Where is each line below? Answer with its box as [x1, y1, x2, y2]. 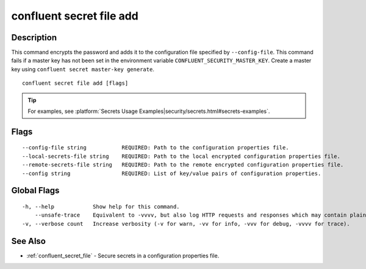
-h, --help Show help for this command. [22, 203, 180, 210]
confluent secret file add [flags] [22, 80, 129, 87]
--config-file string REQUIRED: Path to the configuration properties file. [22, 144, 289, 151]
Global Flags [11, 185, 60, 196]
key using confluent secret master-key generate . [11, 65, 155, 73]
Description [11, 32, 57, 43]
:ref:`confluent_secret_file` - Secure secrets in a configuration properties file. [26, 252, 220, 259]
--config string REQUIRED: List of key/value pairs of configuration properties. [22, 170, 321, 177]
